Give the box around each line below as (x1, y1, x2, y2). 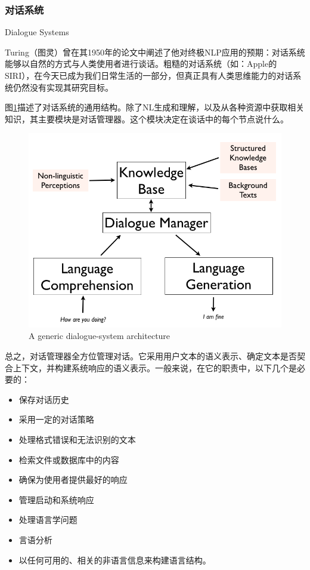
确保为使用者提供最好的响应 (18, 473, 128, 486)
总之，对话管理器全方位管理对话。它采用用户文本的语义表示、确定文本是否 (5, 349, 297, 362)
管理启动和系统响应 (18, 493, 94, 506)
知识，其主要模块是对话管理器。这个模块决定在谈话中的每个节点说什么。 (5, 112, 289, 125)
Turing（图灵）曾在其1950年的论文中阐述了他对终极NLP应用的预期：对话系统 (5, 45, 305, 58)
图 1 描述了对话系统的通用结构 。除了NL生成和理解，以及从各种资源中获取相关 (5, 101, 305, 113)
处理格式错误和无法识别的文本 (18, 433, 136, 445)
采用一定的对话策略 (18, 413, 94, 426)
